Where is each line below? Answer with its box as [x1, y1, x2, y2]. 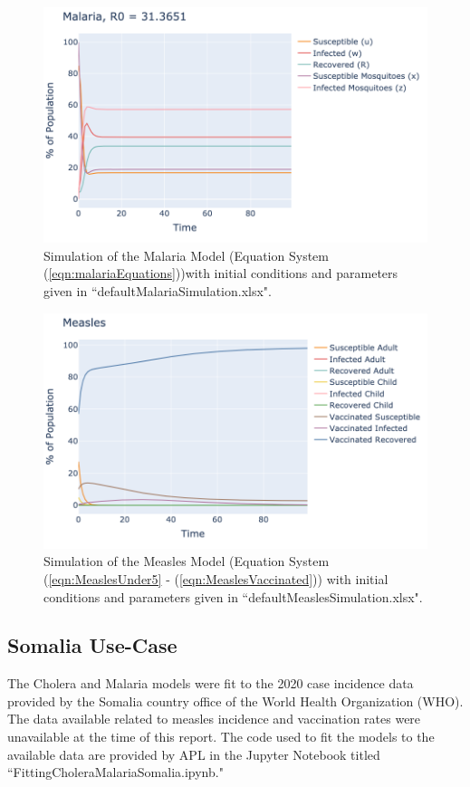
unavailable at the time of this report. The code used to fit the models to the [7, 727, 435, 746]
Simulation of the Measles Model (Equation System [43, 552, 330, 571]
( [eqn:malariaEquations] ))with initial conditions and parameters [43, 264, 398, 283]
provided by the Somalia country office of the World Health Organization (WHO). [7, 691, 464, 710]
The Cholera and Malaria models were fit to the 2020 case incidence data [7, 674, 414, 693]
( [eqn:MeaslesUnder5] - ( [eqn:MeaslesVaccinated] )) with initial [43, 569, 388, 588]
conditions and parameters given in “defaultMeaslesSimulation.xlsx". [43, 587, 423, 606]
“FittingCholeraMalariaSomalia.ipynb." [7, 763, 224, 782]
